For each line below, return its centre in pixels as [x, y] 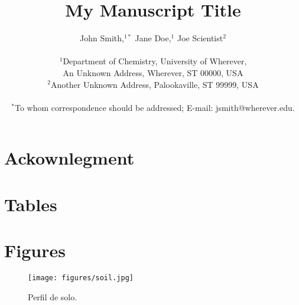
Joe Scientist [200, 38]
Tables [31, 204]
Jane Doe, [153, 38]
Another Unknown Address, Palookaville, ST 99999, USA [155, 84]
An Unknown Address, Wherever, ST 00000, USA [153, 72]
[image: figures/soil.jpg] [81, 278]
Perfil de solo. [53, 296]
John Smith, [102, 38]
